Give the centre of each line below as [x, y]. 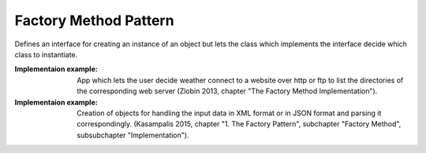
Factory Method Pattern [94, 20]
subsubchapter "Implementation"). [133, 135]
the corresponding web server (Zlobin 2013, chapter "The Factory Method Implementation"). [227, 91]
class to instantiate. [46, 54]
